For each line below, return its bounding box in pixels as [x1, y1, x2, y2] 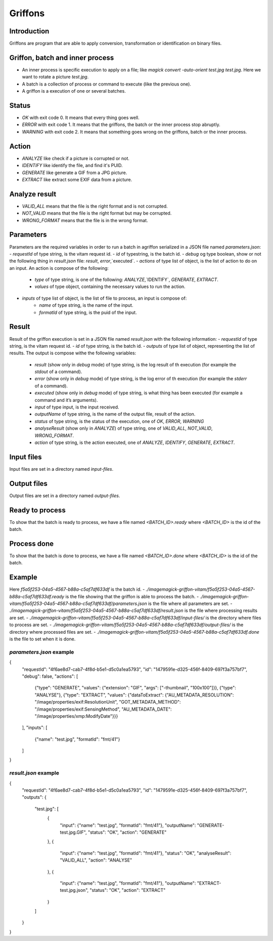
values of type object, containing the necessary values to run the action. [34, 283, 186, 290]
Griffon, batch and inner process [9, 53, 114, 62]
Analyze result [9, 190, 57, 198]
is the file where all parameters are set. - [148, 600, 233, 607]
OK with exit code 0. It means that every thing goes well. [22, 114, 140, 121]
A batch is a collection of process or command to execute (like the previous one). [22, 81, 192, 87]
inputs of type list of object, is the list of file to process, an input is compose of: [22, 295, 187, 301]
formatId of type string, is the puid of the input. [39, 309, 137, 315]
